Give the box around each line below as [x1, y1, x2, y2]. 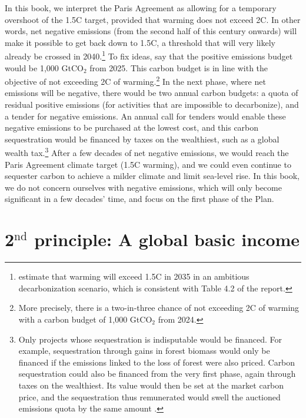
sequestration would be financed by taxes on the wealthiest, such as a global [5, 132, 280, 145]
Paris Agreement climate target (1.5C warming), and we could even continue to [5, 158, 291, 170]
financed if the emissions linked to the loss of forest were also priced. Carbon [18, 356, 295, 368]
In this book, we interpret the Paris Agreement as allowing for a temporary [5, 2, 277, 14]
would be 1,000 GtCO [5, 61, 84, 74]
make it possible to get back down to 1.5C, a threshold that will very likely [5, 36, 275, 48]
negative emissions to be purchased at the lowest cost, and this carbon [5, 121, 259, 134]
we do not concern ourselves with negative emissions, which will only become [5, 181, 282, 193]
